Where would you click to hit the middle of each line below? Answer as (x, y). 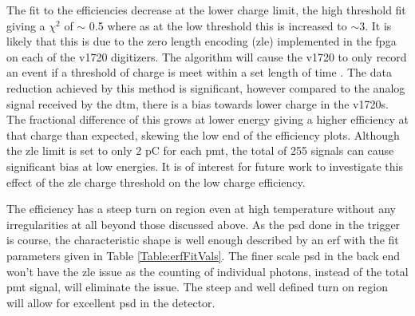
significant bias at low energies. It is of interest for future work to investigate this (205, 166)
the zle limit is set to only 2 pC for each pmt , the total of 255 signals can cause (200, 150)
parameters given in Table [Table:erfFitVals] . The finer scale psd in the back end (204, 255)
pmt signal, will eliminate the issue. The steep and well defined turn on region (197, 287)
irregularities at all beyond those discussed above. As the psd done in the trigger (204, 224)
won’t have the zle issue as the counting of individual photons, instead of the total (207, 271)
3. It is (375, 25)
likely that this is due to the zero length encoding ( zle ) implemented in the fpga (202, 41)
